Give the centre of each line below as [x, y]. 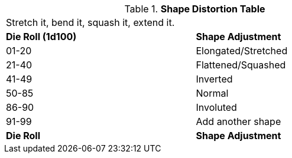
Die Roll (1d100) [41, 37]
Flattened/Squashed [241, 65]
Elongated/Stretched [242, 51]
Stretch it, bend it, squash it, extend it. [90, 22]
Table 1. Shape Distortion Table [195, 9]
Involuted [216, 107]
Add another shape [239, 121]
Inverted [214, 79]
